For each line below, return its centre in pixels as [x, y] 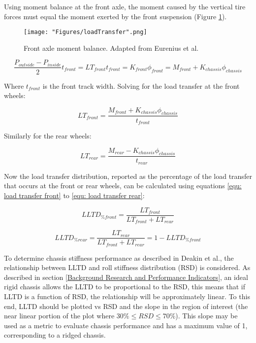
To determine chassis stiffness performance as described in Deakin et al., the [119, 257]
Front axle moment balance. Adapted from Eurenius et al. [111, 48]
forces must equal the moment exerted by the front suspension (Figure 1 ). [115, 16]
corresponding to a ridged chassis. [55, 335]
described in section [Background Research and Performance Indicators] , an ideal [126, 277]
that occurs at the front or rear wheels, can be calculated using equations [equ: [123, 186]
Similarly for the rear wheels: [48, 135]
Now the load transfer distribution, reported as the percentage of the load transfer [128, 176]
